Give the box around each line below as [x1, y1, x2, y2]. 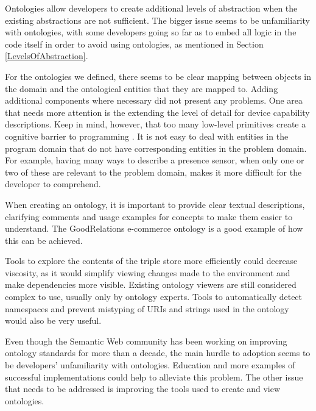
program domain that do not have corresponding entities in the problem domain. [5, 141, 307, 154]
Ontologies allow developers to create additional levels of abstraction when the [5, 2, 298, 14]
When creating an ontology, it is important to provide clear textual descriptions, [5, 198, 305, 210]
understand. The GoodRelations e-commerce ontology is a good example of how [5, 222, 303, 235]
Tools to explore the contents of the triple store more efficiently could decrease [5, 254, 298, 267]
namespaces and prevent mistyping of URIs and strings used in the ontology [5, 302, 289, 315]
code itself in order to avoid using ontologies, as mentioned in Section [5, 37, 264, 50]
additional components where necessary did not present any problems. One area [5, 94, 303, 107]
